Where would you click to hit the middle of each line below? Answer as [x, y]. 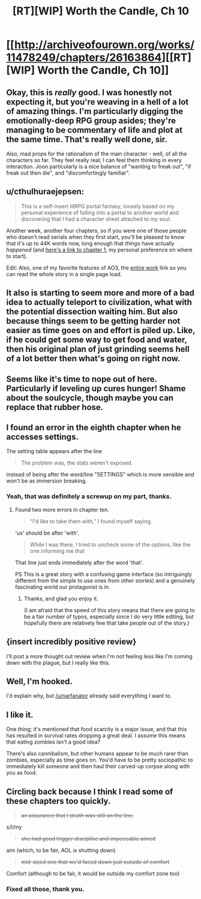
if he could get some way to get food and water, [97, 340]
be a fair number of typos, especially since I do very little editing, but [109, 616]
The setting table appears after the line [54, 451]
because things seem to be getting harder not [93, 321]
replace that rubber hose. [55, 407]
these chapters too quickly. [58, 801]
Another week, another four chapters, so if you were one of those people [97, 230]
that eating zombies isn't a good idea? [53, 742]
